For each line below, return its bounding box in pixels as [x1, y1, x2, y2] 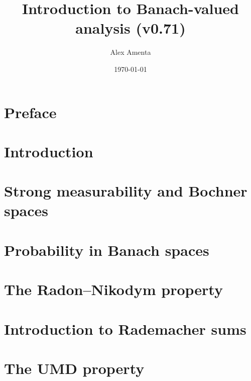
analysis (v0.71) [75, 18, 186, 38]
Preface [4, 102, 57, 122]
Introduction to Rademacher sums [4, 318, 246, 339]
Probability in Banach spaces [4, 239, 209, 260]
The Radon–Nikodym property [4, 279, 223, 300]
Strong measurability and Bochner [4, 180, 247, 201]
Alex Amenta [110, 47, 151, 57]
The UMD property [4, 357, 145, 378]
